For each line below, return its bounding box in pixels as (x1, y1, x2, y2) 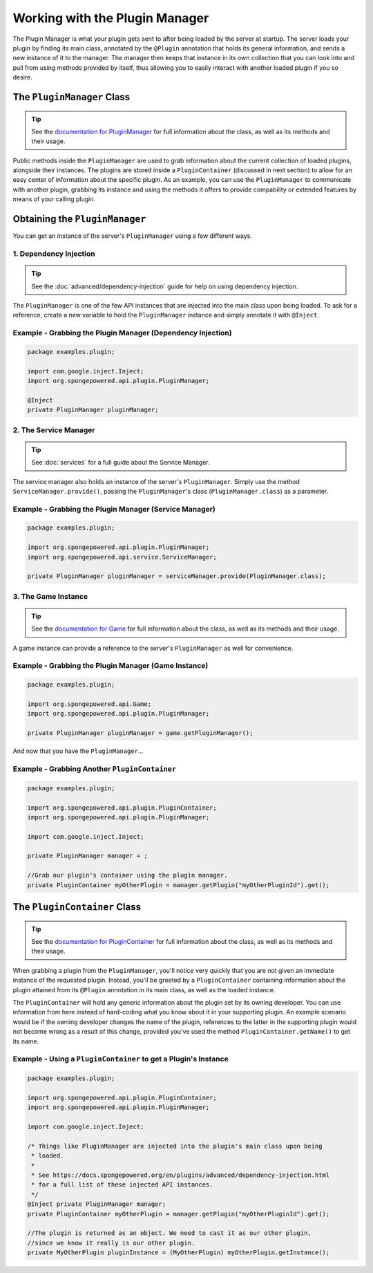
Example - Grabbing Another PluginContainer (12, 764, 177, 774)
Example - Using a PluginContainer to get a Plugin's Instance (12, 1054, 229, 1064)
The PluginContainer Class (12, 901, 142, 913)
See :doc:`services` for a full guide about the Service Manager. (31, 458, 210, 467)
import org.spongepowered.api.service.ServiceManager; (27, 553, 217, 561)
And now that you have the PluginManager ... (12, 747, 144, 755)
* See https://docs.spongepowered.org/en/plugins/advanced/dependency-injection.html (31, 1171, 330, 1179)
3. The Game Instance (12, 591, 88, 601)
